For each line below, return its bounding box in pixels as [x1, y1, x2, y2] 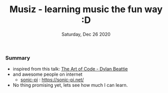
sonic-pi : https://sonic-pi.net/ [20, 77, 84, 83]
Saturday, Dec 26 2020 [61, 31, 111, 37]
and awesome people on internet [12, 71, 83, 77]
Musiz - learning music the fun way [9, 4, 163, 15]
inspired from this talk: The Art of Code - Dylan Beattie [12, 66, 128, 72]
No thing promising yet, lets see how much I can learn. [12, 82, 128, 88]
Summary [5, 54, 31, 61]
